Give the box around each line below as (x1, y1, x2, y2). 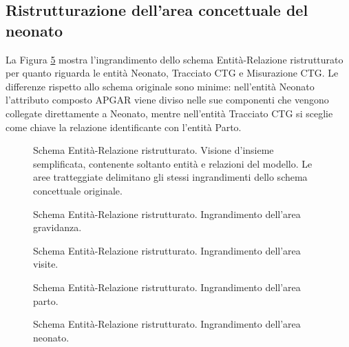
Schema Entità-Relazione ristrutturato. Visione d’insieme (33, 143, 274, 157)
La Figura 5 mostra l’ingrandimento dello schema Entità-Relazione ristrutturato (6, 52, 343, 66)
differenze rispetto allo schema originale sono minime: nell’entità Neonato (6, 79, 315, 93)
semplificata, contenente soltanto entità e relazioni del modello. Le (33, 156, 313, 170)
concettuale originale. (33, 183, 123, 197)
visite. (33, 257, 59, 271)
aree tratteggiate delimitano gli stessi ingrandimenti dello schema (33, 170, 308, 184)
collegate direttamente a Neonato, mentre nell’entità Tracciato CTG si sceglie (6, 106, 333, 120)
